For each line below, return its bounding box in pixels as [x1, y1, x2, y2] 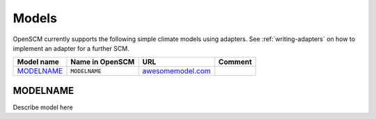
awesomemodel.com [142, 66, 211, 76]
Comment [218, 57, 252, 67]
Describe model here [13, 103, 73, 111]
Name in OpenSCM [70, 57, 135, 67]
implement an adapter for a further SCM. [13, 44, 130, 52]
